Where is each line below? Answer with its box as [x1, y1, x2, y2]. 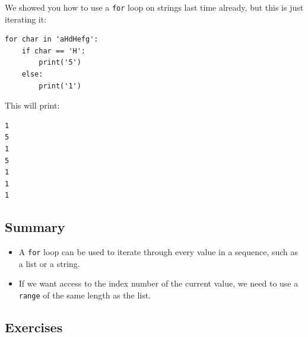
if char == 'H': [21, 46, 86, 55]
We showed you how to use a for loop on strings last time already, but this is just [5, 1, 304, 13]
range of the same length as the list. [18, 289, 151, 301]
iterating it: [5, 12, 47, 25]
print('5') [39, 58, 81, 67]
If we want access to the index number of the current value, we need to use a [18, 277, 299, 290]
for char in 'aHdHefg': [5, 35, 99, 44]
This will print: [5, 99, 60, 112]
